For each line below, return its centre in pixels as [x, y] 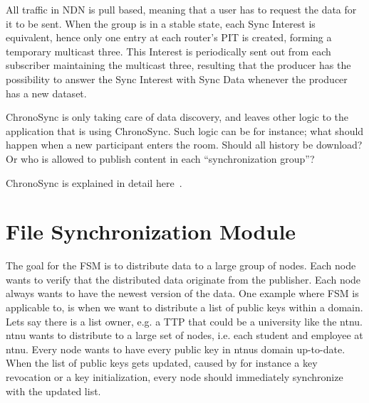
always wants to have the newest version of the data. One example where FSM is [182, 293]
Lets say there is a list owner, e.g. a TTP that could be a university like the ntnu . [184, 321]
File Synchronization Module [151, 231]
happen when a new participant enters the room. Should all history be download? [184, 145]
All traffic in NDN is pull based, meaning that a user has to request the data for [181, 9]
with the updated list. [53, 391]
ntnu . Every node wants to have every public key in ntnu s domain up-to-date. [176, 349]
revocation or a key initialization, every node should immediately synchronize [175, 377]
